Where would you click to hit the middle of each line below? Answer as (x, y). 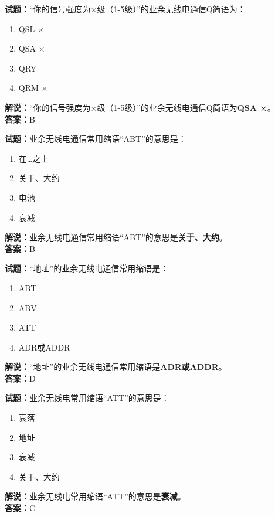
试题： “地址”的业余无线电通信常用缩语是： (87, 268)
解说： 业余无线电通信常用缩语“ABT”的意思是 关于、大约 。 (116, 237)
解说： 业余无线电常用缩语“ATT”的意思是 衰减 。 (95, 496)
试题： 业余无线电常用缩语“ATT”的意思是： (87, 398)
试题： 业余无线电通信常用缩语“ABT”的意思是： (96, 139)
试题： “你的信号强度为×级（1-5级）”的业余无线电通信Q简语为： (125, 9)
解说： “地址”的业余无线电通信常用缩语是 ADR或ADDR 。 (116, 367)
